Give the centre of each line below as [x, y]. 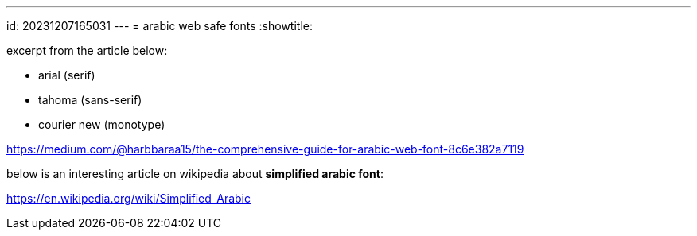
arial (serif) [67, 75]
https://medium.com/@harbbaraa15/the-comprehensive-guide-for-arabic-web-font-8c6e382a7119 [265, 149]
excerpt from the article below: [87, 50]
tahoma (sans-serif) [90, 100]
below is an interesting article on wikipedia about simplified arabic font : [195, 174]
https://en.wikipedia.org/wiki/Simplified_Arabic [128, 198]
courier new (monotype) [102, 124]
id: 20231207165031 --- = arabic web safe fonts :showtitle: [160, 26]
